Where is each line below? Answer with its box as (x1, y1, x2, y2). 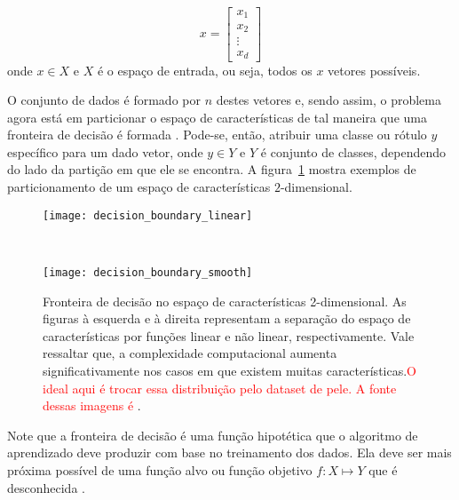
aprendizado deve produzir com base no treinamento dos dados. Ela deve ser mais (7, 443, 452, 462)
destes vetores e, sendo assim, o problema (216, 91, 441, 109)
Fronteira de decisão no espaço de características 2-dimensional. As (43, 291, 407, 310)
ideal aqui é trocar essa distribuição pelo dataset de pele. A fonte (43, 378, 397, 397)
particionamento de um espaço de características (7, 178, 271, 196)
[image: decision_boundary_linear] (43, 209, 253, 222)
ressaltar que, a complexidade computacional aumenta (43, 344, 337, 362)
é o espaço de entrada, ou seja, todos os (97, 60, 313, 79)
